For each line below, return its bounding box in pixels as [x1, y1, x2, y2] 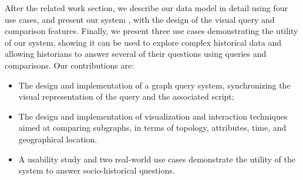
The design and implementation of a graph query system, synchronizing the [18, 79, 291, 91]
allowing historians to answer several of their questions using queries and [5, 47, 267, 60]
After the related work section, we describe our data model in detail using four [5, 2, 288, 13]
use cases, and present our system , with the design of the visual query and [5, 13, 275, 25]
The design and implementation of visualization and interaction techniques [18, 110, 288, 122]
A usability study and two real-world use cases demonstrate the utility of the [18, 152, 295, 165]
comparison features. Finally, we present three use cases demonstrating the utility [5, 25, 298, 37]
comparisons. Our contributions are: [5, 59, 134, 71]
